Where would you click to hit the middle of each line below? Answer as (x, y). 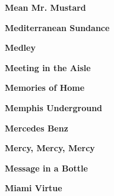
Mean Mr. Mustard (45, 7)
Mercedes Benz (37, 128)
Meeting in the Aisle (48, 67)
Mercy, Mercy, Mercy (50, 148)
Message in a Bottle (46, 168)
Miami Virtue (34, 188)
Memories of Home (45, 88)
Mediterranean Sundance (57, 27)
